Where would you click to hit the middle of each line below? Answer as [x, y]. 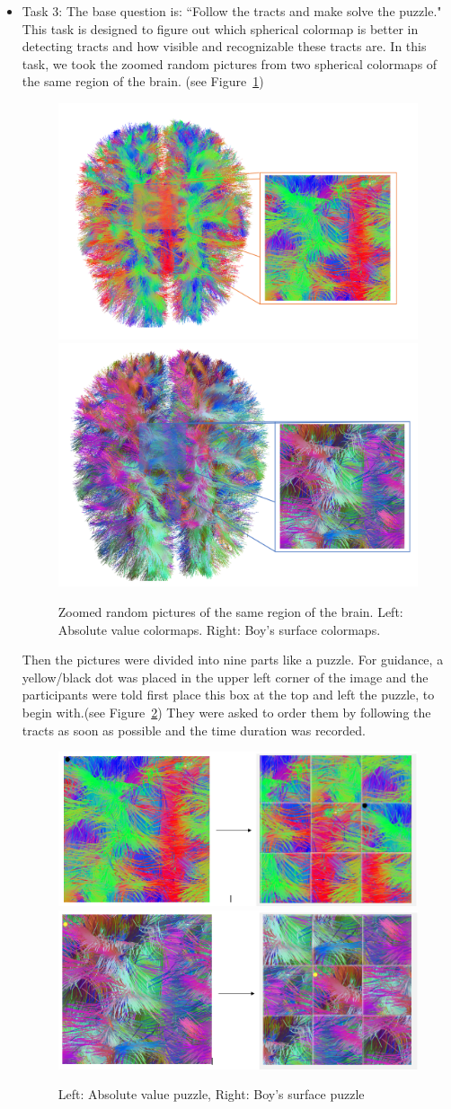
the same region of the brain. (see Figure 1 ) [143, 81]
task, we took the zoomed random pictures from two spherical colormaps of [230, 63]
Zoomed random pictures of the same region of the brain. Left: [230, 612]
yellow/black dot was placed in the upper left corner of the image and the [225, 677]
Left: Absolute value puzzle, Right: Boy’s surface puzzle [211, 1094]
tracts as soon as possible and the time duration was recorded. [194, 730]
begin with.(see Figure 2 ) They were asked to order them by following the [226, 712]
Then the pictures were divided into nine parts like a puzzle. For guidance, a [233, 660]
